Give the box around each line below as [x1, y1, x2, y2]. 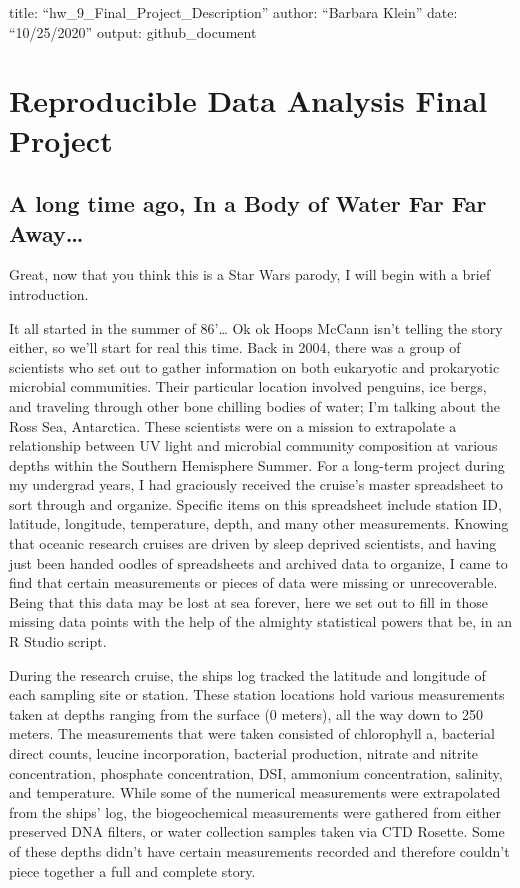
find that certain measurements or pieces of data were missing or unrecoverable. [9, 572, 498, 593]
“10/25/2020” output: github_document [9, 21, 257, 42]
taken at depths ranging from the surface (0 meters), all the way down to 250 [9, 703, 484, 724]
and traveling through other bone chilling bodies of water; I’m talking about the [9, 395, 501, 416]
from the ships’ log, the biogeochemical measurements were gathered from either [9, 801, 502, 822]
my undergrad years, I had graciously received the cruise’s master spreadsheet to [9, 474, 503, 495]
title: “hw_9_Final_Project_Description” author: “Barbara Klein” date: [9, 2, 458, 22]
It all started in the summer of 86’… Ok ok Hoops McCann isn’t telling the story [9, 317, 503, 338]
